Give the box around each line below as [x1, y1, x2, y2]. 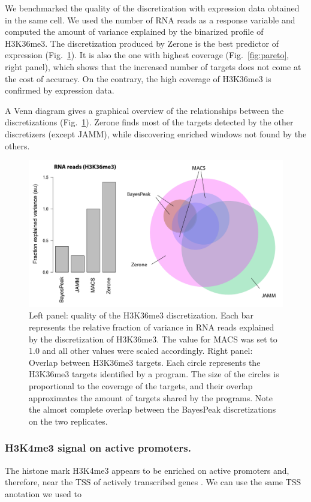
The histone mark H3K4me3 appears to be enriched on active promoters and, [5, 464, 289, 476]
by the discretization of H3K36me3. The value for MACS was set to [29, 332, 277, 345]
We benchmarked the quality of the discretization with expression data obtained [5, 2, 300, 14]
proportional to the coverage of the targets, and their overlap [29, 379, 253, 392]
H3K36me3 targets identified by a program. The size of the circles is [29, 368, 279, 380]
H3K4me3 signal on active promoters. [5, 440, 191, 455]
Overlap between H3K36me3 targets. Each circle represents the [29, 356, 261, 368]
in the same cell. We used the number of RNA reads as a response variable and [5, 13, 295, 26]
